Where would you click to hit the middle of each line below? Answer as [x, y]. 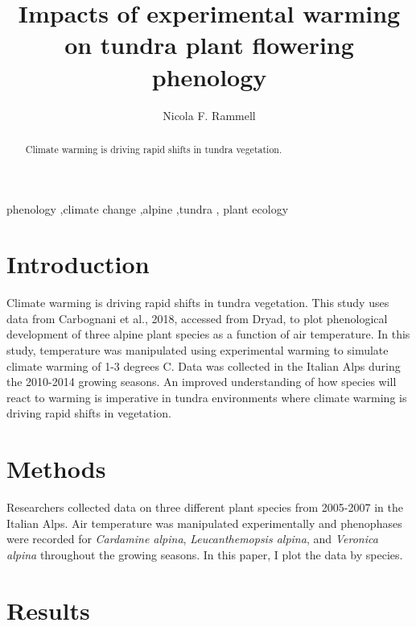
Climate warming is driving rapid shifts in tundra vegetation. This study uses [198, 303]
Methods [56, 469]
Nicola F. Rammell [209, 115]
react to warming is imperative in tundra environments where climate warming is [207, 397]
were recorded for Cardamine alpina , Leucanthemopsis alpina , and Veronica [192, 539]
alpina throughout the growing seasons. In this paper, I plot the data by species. [205, 554]
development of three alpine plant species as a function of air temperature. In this [208, 334]
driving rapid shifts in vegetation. [89, 413]
